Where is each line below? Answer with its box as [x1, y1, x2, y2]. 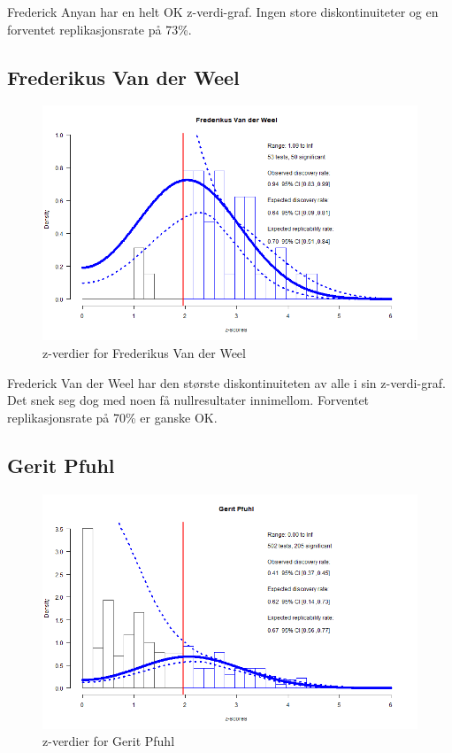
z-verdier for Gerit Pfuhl [42, 732, 175, 750]
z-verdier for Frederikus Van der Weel [42, 343, 246, 361]
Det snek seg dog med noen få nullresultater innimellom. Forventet [7, 391, 370, 409]
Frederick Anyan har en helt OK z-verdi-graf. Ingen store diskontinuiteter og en [7, 3, 439, 20]
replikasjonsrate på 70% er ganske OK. [7, 408, 218, 426]
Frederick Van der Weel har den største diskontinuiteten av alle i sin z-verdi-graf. [7, 373, 446, 392]
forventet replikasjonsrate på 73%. [7, 19, 192, 38]
